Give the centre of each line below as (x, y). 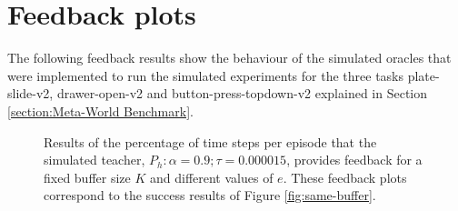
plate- (423, 75)
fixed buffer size (87, 177)
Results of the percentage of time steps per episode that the (210, 141)
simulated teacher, (95, 160)
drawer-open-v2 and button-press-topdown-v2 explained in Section (242, 93)
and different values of (211, 177)
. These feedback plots (345, 177)
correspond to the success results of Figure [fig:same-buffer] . (210, 195)
